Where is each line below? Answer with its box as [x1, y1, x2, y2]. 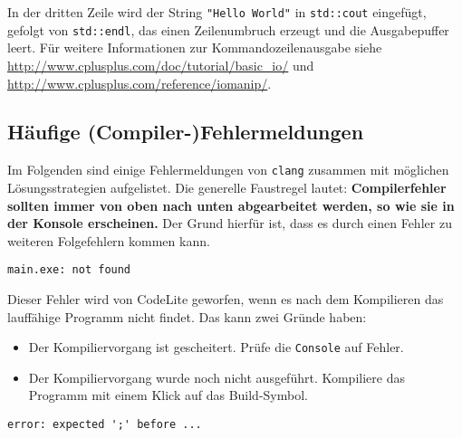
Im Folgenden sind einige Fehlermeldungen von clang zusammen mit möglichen [7, 160, 449, 179]
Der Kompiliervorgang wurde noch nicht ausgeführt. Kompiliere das [28, 367, 405, 386]
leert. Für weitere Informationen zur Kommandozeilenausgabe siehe [7, 38, 382, 57]
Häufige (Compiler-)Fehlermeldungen [7, 118, 364, 146]
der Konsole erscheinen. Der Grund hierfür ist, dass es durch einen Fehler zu [7, 214, 452, 233]
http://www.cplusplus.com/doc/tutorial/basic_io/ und [7, 55, 314, 74]
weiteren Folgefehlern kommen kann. [7, 231, 210, 250]
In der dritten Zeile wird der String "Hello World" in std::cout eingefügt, [7, 3, 427, 21]
